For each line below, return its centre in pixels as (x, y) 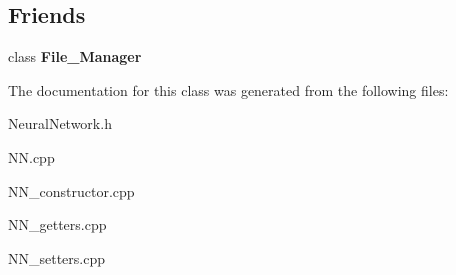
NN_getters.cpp (57, 224)
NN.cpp (31, 156)
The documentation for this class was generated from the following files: (228, 89)
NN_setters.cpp (57, 257)
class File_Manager (75, 56)
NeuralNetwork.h (60, 123)
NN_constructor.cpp (71, 190)
